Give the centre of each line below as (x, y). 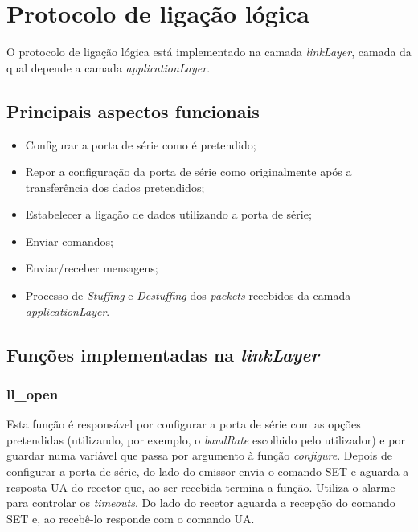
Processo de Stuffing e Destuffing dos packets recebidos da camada (188, 295)
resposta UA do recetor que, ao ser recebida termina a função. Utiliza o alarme (201, 487)
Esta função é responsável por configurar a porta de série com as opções (184, 424)
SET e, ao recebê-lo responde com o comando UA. (131, 518)
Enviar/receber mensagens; (92, 268)
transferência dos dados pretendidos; (115, 187)
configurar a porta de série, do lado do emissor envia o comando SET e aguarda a (208, 471)
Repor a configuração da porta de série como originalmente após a (189, 172)
